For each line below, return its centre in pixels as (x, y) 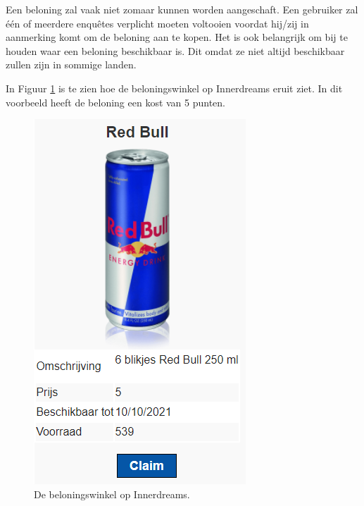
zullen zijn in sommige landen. (71, 64)
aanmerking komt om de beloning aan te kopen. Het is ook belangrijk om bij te (177, 37)
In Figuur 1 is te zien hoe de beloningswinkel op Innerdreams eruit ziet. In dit (174, 88)
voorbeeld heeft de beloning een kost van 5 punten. (116, 102)
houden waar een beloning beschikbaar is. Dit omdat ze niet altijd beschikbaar (175, 50)
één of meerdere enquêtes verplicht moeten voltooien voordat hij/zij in (157, 23)
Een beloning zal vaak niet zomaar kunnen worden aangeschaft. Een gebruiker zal (182, 9)
